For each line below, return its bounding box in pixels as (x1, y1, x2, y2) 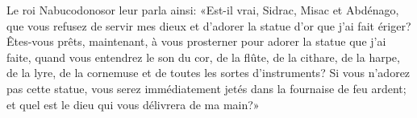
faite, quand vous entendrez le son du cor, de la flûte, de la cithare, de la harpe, (6, 48, 400, 65)
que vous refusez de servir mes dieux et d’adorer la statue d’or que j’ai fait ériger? (6, 17, 411, 34)
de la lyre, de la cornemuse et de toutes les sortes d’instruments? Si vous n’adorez (6, 64, 411, 81)
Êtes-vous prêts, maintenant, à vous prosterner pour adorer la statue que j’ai (6, 33, 386, 50)
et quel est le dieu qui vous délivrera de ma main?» (6, 96, 260, 112)
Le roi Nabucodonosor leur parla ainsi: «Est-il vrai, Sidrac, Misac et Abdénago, (6, 2, 399, 18)
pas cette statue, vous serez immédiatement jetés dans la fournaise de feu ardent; (6, 79, 407, 96)
